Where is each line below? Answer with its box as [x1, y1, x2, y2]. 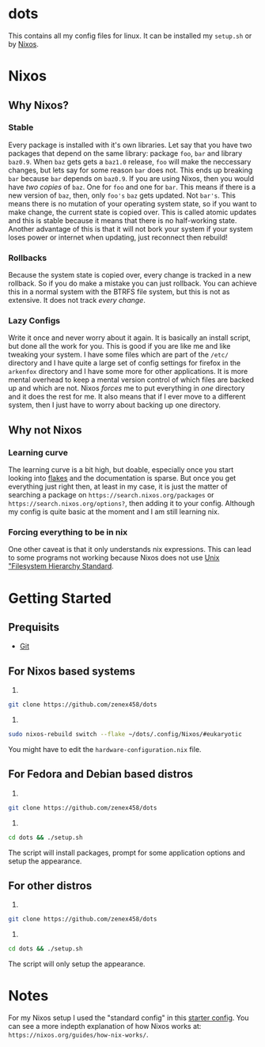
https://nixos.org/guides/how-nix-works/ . [8, 1030, 149, 1040]
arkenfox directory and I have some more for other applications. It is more [8, 367, 248, 376]
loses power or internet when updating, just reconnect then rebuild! [8, 232, 228, 242]
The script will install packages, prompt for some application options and [8, 848, 245, 857]
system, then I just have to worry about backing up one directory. [8, 400, 221, 410]
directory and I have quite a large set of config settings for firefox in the [8, 358, 241, 368]
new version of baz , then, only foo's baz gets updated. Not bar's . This [8, 191, 236, 200]
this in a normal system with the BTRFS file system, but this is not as [8, 287, 230, 297]
